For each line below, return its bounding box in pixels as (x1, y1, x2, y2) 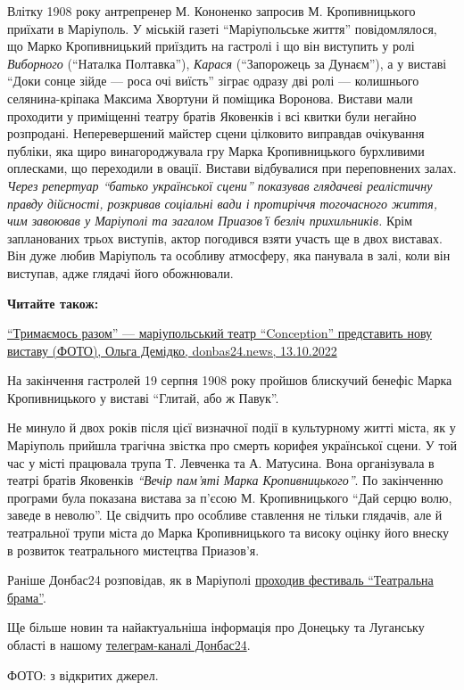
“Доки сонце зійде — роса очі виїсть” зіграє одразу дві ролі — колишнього (7, 71, 419, 90)
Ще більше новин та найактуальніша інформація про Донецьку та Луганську (7, 618, 425, 637)
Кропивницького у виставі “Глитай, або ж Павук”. (7, 388, 279, 407)
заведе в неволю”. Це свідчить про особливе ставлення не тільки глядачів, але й (7, 505, 443, 524)
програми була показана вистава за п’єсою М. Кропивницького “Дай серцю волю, (7, 488, 452, 506)
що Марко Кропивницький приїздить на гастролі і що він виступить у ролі (7, 37, 415, 55)
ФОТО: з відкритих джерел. (7, 665, 159, 684)
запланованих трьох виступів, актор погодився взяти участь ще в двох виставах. (7, 228, 443, 247)
